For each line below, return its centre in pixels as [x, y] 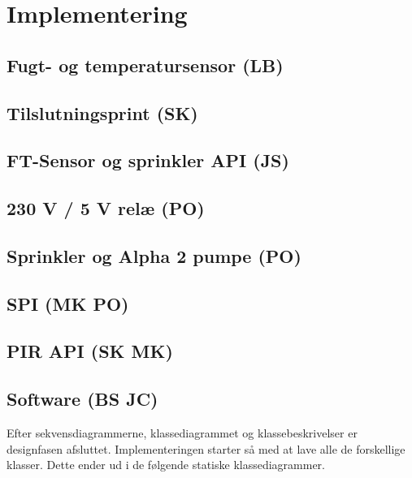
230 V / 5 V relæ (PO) [106, 208]
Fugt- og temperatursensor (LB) [145, 65]
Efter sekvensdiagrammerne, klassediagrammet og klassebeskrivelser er [182, 433]
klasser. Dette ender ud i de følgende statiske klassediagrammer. [166, 465]
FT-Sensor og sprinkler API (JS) [148, 160]
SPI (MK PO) [68, 303]
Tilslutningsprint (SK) [102, 112]
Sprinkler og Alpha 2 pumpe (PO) [154, 255]
